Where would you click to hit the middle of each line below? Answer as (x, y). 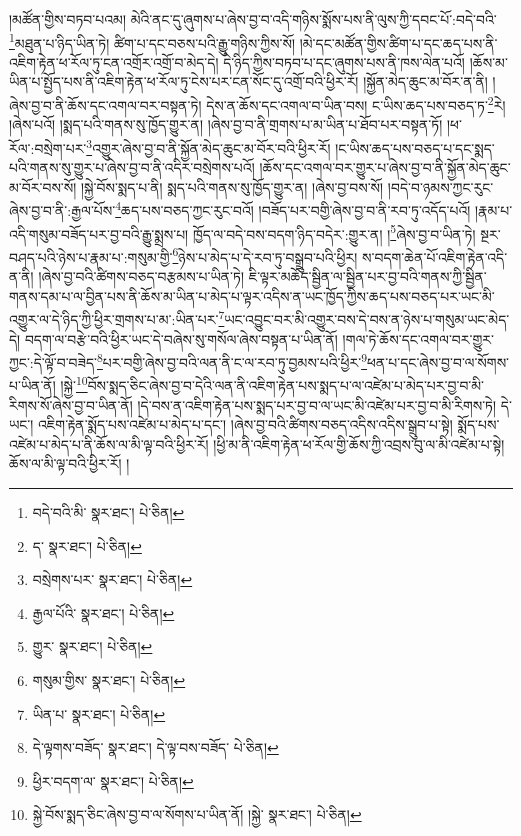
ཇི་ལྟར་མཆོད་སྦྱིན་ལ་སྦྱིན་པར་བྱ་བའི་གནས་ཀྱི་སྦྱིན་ (367, 276)
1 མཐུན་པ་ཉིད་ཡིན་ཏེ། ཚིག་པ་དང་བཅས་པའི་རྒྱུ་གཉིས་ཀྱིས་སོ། (152, 41)
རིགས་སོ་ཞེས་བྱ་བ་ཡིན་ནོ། (71, 404)
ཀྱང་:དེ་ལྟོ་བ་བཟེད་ (53, 361)
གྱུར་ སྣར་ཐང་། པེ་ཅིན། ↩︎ (92, 646)
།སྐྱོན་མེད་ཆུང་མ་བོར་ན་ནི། (425, 81)
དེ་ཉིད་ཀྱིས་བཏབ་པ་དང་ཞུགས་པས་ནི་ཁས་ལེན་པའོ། (344, 61)
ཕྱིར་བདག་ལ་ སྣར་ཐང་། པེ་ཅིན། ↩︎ (113, 780)
